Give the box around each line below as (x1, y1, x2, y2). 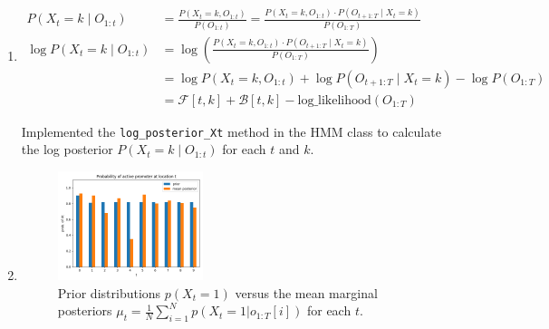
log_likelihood (297, 93, 371, 107)
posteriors (57, 301, 112, 320)
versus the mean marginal (235, 283, 378, 302)
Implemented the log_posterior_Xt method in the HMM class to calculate (21, 121, 441, 140)
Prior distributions (57, 283, 161, 302)
